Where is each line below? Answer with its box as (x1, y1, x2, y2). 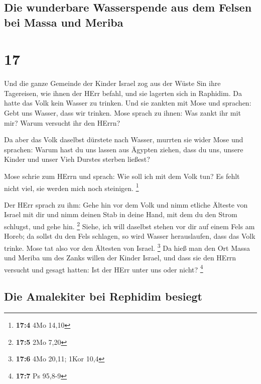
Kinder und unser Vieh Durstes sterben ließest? (4, 154, 150, 164)
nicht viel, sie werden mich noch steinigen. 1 (4, 181, 139, 193)
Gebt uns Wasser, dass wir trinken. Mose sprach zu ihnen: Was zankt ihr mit (4, 108, 241, 118)
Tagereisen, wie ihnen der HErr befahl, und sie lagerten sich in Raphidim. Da (4, 87, 242, 98)
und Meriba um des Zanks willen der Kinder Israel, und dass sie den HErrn (4, 252, 236, 263)
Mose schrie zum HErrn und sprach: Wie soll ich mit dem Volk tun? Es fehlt (4, 171, 240, 181)
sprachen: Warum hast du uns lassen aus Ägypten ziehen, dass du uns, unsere (4, 144, 243, 154)
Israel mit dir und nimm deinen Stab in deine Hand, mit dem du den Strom (4, 209, 237, 220)
